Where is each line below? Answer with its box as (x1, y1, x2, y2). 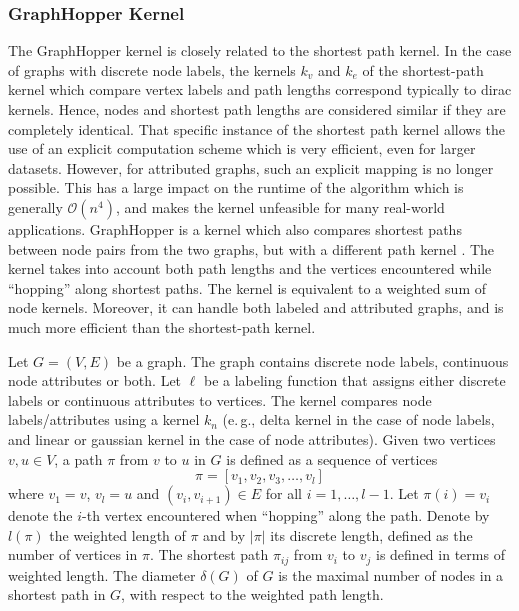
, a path (54, 448, 103, 469)
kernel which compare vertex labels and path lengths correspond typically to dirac (8, 79, 512, 100)
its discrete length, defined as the (270, 524, 473, 545)
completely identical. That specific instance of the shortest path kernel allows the (8, 118, 506, 139)
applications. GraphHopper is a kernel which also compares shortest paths (8, 218, 462, 239)
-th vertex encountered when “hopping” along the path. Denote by (82, 505, 490, 526)
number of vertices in (8, 544, 138, 565)
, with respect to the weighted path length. (121, 584, 384, 605)
